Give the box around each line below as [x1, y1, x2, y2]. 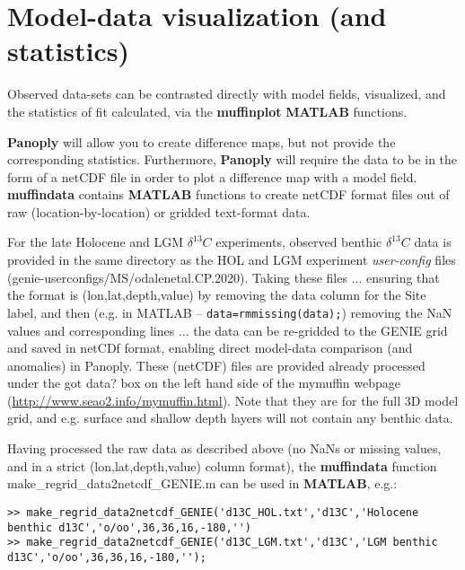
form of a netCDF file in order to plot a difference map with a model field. [7, 167, 417, 186]
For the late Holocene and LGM [7, 232, 184, 251]
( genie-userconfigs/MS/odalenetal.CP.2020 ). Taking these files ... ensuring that [7, 267, 440, 286]
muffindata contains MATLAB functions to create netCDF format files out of [7, 185, 450, 204]
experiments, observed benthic [215, 232, 382, 251]
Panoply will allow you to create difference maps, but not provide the [7, 132, 396, 151]
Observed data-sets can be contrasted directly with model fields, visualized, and [7, 84, 446, 103]
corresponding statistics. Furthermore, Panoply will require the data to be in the [7, 150, 458, 169]
